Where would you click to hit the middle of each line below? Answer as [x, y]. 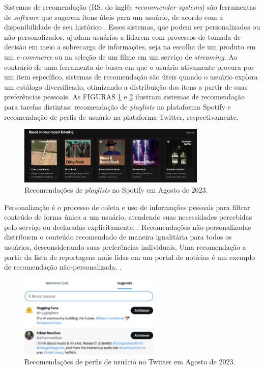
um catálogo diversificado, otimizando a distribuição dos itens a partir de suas [126, 86]
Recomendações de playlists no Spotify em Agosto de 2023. [116, 190]
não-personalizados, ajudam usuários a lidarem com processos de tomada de [123, 36]
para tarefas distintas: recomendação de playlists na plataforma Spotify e [118, 106]
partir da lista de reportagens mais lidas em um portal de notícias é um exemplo [130, 257]
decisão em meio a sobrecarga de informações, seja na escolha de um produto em [130, 47]
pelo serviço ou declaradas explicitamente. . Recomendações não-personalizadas [128, 227]
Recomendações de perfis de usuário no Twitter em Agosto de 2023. [130, 362]
